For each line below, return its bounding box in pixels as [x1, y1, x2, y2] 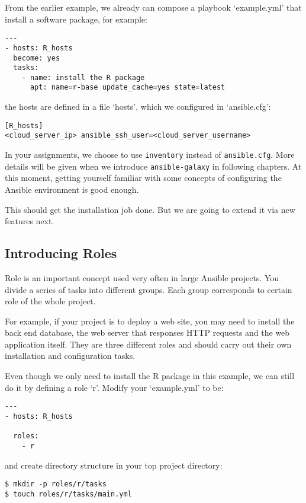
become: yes [13, 53, 60, 62]
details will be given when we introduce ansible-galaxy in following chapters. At [5, 160, 302, 172]
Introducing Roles [5, 244, 117, 262]
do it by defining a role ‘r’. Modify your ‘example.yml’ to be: [5, 381, 224, 393]
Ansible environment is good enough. [5, 183, 139, 195]
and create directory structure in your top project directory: [5, 459, 223, 471]
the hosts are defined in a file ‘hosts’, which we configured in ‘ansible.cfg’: [5, 100, 271, 113]
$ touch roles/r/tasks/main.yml [5, 489, 132, 498]
